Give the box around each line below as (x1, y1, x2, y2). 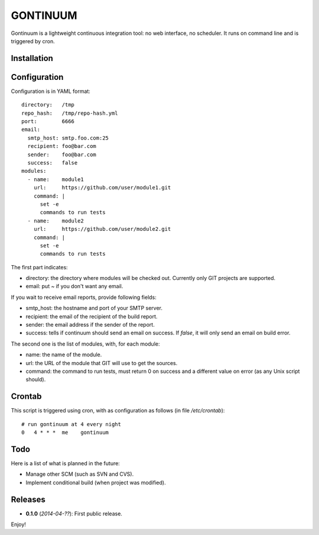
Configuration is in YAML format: (11, 88, 91, 95)
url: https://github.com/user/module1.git (33, 184, 171, 191)
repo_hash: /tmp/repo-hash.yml (21, 109, 118, 117)
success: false (27, 159, 78, 166)
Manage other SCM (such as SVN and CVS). (25, 470, 134, 478)
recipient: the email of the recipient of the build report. (25, 312, 158, 320)
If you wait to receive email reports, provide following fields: (11, 294, 157, 301)
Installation (11, 53, 53, 63)
